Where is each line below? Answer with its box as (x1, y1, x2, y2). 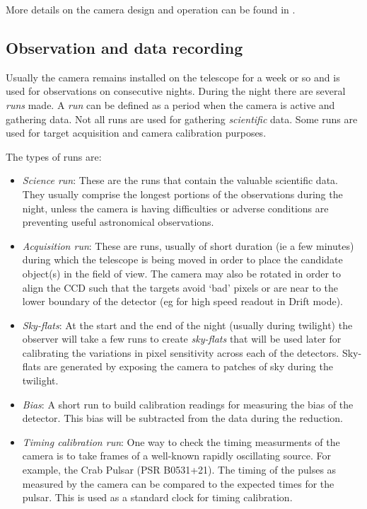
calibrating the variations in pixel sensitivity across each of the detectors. (22, 345, 339, 360)
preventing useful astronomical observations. (22, 215, 214, 229)
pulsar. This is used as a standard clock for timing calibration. (22, 490, 293, 505)
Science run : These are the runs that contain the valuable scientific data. (22, 173, 338, 188)
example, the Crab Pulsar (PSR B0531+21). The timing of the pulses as (22, 462, 337, 477)
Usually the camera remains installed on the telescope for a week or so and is (6, 69, 340, 84)
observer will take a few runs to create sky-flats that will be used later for (22, 331, 342, 346)
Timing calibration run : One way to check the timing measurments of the (22, 434, 340, 449)
